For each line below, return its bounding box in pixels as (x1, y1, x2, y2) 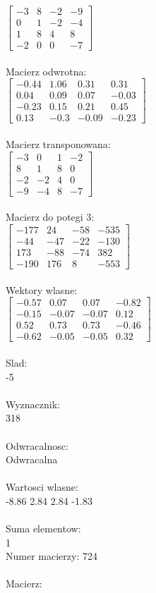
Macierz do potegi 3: (6, 209, 95, 224)
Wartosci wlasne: (6, 479, 78, 494)
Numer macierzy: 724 (6, 549, 97, 563)
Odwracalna (6, 452, 58, 467)
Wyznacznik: (6, 396, 61, 411)
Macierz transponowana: (6, 137, 111, 152)
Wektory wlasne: (6, 282, 78, 297)
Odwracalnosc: (6, 438, 68, 453)
